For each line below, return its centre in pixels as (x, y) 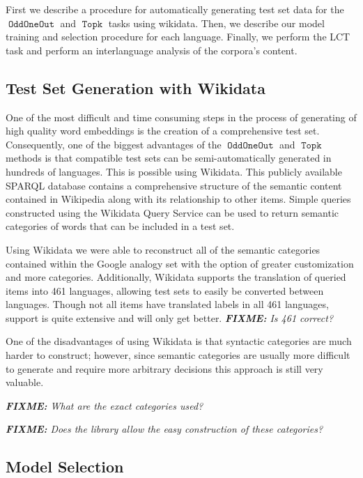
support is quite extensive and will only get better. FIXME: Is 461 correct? (170, 317)
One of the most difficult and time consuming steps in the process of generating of (181, 117)
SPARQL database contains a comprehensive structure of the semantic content (174, 185)
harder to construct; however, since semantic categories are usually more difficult (178, 355)
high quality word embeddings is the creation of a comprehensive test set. (163, 131)
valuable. (25, 382)
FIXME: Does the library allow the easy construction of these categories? (164, 429)
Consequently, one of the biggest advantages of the (114, 144)
